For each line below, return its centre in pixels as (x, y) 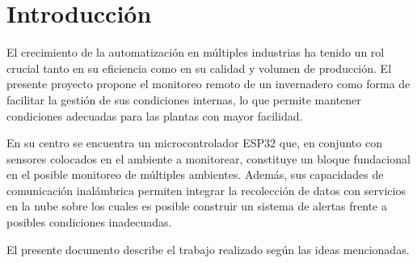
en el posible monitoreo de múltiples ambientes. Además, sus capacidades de (195, 174)
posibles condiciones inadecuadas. (89, 222)
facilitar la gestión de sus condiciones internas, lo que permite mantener (184, 99)
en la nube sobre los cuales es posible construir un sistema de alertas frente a (197, 206)
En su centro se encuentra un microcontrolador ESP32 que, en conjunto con (194, 143)
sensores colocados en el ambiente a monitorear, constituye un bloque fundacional (208, 158)
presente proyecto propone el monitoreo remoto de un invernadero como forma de (208, 84)
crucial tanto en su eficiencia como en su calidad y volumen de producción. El (199, 68)
